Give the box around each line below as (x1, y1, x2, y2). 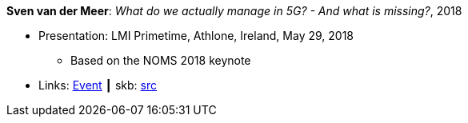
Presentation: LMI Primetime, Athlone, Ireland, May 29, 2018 (38, 29, 354, 42)
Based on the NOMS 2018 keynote (70, 54, 251, 67)
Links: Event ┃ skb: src (38, 78, 158, 92)
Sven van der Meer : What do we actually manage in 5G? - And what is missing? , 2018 (6, 4, 462, 18)
